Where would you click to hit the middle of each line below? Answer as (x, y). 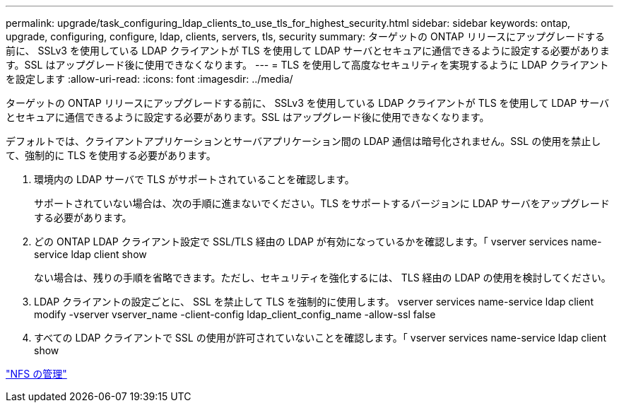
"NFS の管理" (36, 374)
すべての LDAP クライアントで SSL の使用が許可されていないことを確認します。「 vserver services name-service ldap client (320, 338)
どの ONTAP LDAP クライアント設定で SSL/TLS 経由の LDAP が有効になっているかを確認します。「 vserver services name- (318, 241)
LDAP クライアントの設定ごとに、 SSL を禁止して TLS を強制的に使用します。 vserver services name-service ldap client (314, 302)
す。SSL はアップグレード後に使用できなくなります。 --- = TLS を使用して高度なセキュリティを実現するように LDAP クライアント (307, 65)
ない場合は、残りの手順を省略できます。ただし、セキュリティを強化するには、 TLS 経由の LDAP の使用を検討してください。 (323, 278)
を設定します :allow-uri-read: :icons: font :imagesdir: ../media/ (149, 79)
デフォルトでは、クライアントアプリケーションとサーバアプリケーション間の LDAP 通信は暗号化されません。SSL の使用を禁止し (303, 141)
